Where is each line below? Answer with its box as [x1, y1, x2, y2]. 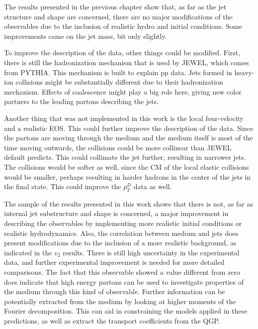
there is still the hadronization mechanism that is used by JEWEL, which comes [4, 57, 249, 67]
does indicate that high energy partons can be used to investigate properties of [4, 276, 244, 287]
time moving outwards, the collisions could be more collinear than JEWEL [4, 142, 232, 152]
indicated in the [4, 247, 52, 257]
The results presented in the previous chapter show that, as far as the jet [4, 1, 227, 11]
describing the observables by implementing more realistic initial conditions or [4, 218, 242, 228]
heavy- [234, 67, 255, 77]
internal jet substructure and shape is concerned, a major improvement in [4, 208, 229, 219]
